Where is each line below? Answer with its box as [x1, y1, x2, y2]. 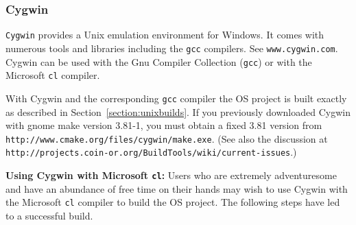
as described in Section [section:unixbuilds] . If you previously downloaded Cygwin [5, 104, 351, 119]
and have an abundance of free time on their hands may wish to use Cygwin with [5, 181, 348, 196]
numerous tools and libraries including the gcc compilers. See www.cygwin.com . [5, 40, 338, 55]
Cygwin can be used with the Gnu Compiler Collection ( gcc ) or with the [5, 54, 312, 69]
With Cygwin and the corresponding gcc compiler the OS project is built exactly [5, 91, 347, 105]
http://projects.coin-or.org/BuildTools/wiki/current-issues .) [5, 145, 297, 159]
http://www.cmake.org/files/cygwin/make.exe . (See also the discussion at [5, 131, 328, 145]
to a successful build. [5, 208, 93, 222]
